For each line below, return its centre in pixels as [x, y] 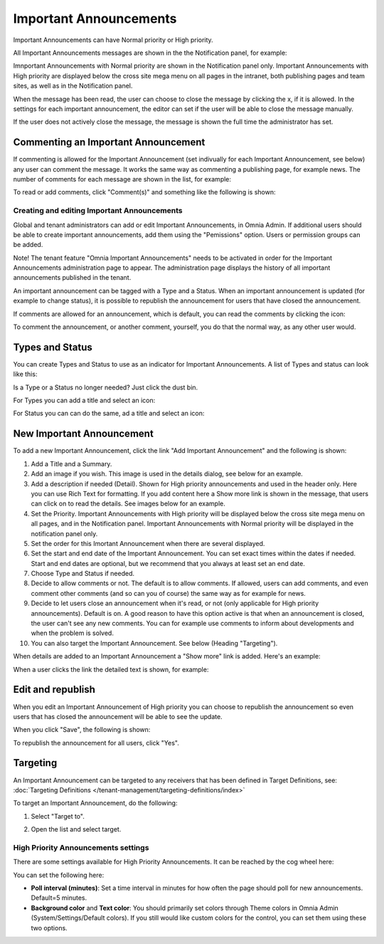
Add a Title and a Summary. [71, 463]
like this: [25, 374]
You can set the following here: [59, 875]
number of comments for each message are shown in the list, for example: [122, 179]
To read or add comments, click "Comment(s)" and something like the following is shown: [144, 192]
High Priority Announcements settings [81, 847]
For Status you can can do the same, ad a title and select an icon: [109, 414]
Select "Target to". [58, 816]
